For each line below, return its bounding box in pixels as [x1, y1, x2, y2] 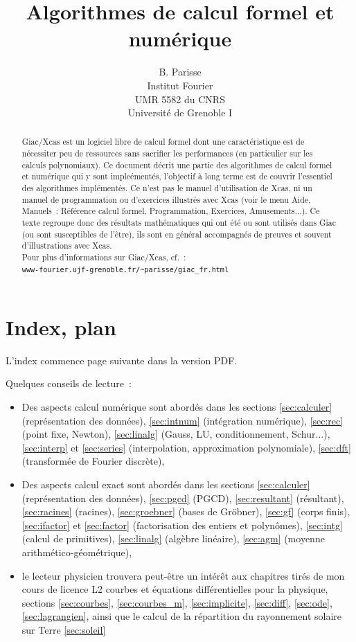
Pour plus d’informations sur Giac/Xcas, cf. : [21, 251, 186, 263]
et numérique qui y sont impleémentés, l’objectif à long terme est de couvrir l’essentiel [21, 170, 332, 182]
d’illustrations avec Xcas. [21, 240, 112, 251]
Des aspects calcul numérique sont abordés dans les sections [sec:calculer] [21, 399, 332, 413]
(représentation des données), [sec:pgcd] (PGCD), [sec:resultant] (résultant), [21, 490, 344, 505]
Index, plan [6, 312, 116, 341]
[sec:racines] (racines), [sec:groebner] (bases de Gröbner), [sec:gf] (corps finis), [21, 504, 350, 519]
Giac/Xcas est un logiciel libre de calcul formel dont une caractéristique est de [21, 136, 305, 148]
